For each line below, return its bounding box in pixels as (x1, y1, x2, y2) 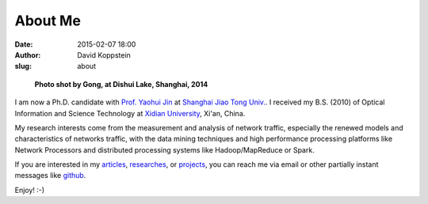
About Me (14, 12, 81, 29)
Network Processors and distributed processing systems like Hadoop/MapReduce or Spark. (14, 145, 315, 154)
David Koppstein (77, 50, 131, 59)
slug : (14, 62, 32, 71)
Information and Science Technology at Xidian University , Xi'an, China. (14, 108, 246, 118)
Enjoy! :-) (14, 185, 45, 195)
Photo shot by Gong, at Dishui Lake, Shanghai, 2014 (34, 79, 208, 89)
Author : (14, 50, 41, 59)
